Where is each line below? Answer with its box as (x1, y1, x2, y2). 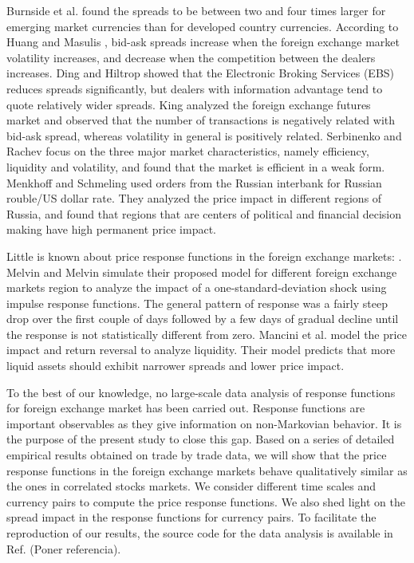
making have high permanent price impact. (6, 221, 216, 238)
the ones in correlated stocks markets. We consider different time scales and (6, 478, 377, 494)
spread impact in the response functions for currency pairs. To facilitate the (6, 509, 377, 526)
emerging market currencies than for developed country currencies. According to (6, 18, 399, 34)
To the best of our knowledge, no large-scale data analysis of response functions (6, 384, 396, 400)
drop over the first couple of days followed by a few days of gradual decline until (6, 310, 399, 327)
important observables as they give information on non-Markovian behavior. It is (6, 415, 402, 431)
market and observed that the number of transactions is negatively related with (6, 112, 396, 128)
